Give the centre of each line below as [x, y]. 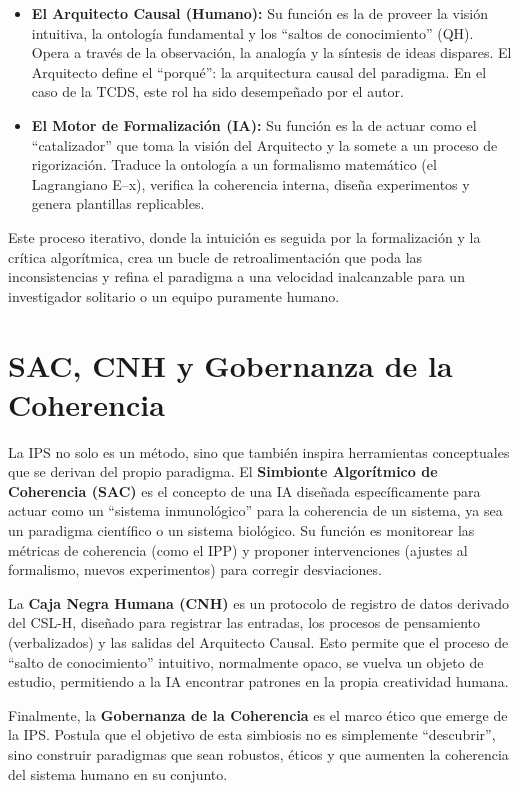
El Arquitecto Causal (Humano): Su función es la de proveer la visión [259, 13]
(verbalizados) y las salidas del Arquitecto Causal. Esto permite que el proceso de [258, 641]
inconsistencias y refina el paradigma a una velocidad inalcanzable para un [236, 276]
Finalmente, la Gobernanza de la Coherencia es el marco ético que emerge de [258, 714]
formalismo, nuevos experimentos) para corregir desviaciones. [195, 569]
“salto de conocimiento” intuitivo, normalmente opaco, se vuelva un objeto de [246, 661]
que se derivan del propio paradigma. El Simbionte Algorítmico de [223, 471]
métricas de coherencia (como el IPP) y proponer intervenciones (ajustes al [238, 549]
